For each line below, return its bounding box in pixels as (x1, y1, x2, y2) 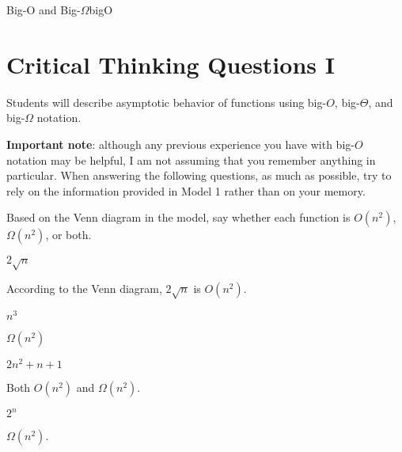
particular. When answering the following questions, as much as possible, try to (6, 167, 392, 184)
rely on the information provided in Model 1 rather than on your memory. (6, 182, 366, 199)
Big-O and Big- (6, 2, 81, 17)
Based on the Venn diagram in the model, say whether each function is (6, 209, 351, 226)
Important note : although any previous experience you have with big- (6, 135, 355, 152)
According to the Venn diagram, (6, 280, 162, 297)
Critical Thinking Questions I (6, 47, 335, 80)
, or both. (45, 226, 92, 243)
